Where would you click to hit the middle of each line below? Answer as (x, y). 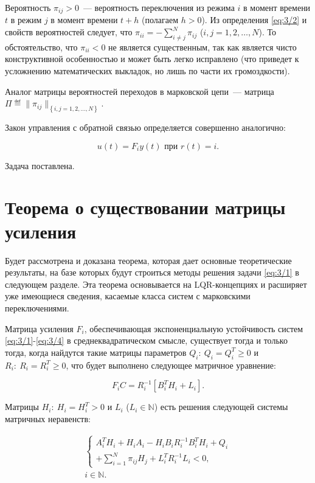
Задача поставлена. (40, 165)
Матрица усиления (39, 328)
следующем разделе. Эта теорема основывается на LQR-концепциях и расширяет (156, 284)
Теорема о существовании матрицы (145, 207)
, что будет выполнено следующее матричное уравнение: (171, 365)
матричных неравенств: (48, 418)
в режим (26, 20)
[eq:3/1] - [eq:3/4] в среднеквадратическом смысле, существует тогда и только (146, 340)
